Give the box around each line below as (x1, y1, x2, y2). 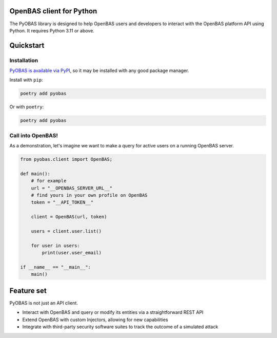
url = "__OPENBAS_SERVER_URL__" (31, 185, 113, 191)
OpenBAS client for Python (9, 7, 97, 15)
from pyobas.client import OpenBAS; (20, 157, 113, 162)
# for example (31, 178, 67, 184)
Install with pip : (9, 77, 43, 83)
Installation (9, 57, 38, 64)
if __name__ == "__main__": (20, 264, 91, 270)
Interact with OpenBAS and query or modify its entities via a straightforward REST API (22, 309, 204, 315)
